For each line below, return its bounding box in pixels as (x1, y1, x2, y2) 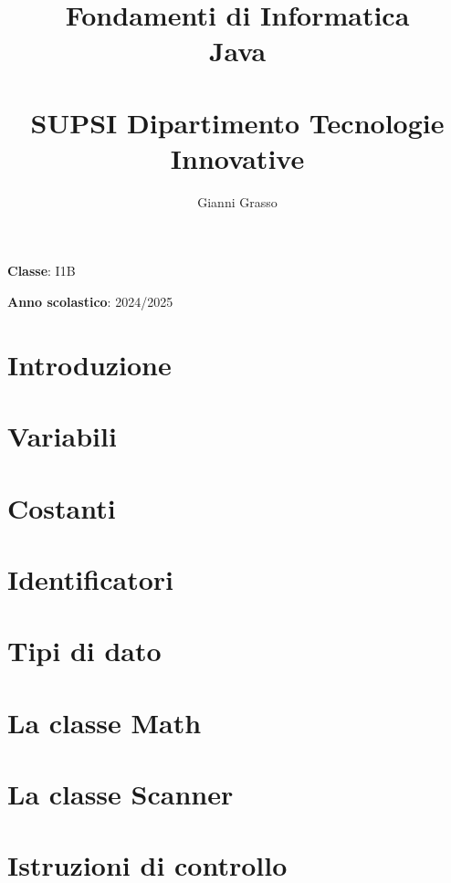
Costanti (7, 489, 116, 526)
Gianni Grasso (197, 192, 278, 211)
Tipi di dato (7, 632, 162, 669)
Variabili (7, 417, 117, 455)
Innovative (170, 139, 305, 176)
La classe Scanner (7, 775, 234, 813)
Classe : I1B (7, 261, 76, 280)
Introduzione (7, 345, 172, 383)
